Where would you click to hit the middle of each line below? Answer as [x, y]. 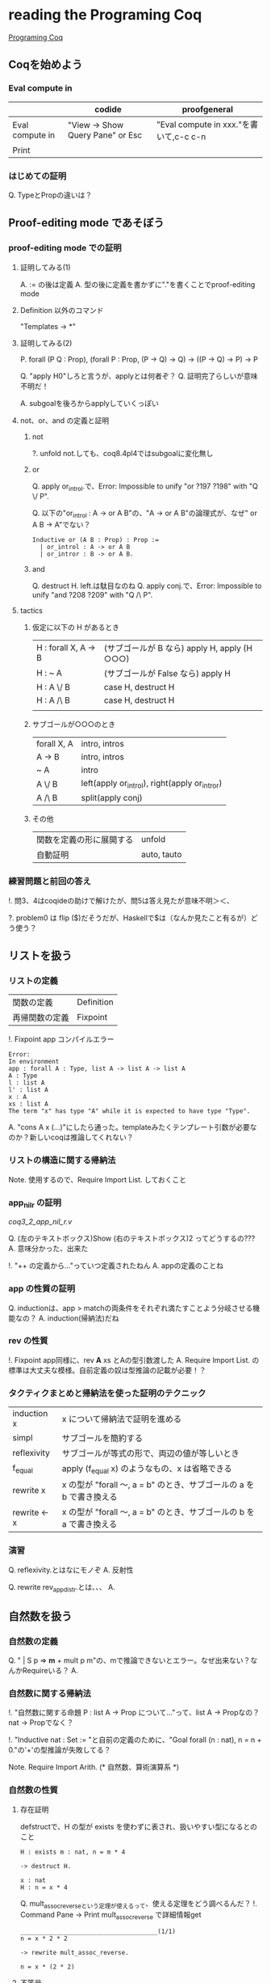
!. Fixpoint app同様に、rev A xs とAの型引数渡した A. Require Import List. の [134, 1359]
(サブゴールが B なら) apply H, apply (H [178, 649]
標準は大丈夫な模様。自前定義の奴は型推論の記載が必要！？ [107, 1370]
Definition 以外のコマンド [62, 310]
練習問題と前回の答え [50, 882]
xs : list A [28, 1104]
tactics [31, 611]
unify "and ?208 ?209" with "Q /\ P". [92, 595]
